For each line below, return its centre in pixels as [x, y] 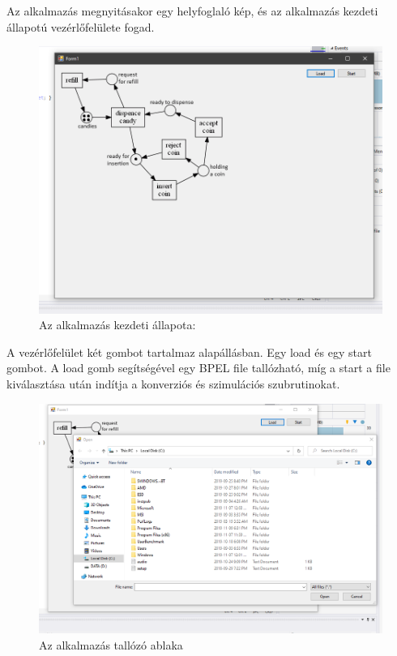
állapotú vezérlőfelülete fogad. [81, 26]
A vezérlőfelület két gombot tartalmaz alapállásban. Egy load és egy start [189, 352]
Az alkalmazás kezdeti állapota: [117, 325]
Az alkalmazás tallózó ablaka [111, 644]
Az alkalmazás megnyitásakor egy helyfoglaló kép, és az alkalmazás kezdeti [192, 11]
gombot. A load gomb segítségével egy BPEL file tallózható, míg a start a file [198, 368]
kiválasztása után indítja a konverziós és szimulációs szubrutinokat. [173, 384]
